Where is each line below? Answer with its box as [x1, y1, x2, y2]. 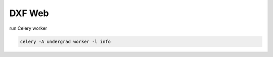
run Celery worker [9, 25, 48, 31]
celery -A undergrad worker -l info [20, 38, 111, 44]
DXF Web [9, 8, 49, 19]
